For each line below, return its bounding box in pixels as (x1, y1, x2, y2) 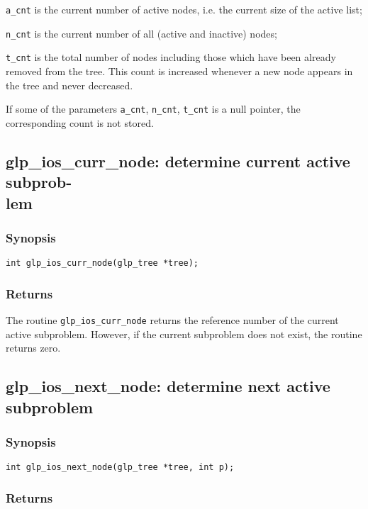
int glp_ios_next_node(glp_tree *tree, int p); (6, 462, 235, 473)
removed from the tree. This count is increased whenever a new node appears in (6, 63, 353, 78)
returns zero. (6, 340, 61, 355)
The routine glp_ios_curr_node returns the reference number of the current (6, 313, 339, 328)
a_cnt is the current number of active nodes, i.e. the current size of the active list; (6, 2, 362, 16)
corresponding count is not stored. (6, 115, 154, 130)
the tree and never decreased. (6, 77, 133, 92)
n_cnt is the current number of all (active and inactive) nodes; (6, 26, 277, 40)
